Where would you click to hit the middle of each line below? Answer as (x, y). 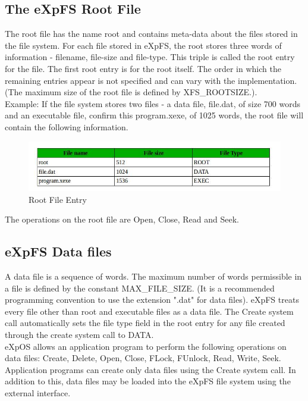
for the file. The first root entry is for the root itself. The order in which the (143, 68)
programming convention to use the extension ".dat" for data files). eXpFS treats (152, 300)
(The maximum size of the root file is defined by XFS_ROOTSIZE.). (131, 92)
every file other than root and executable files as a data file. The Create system (149, 311)
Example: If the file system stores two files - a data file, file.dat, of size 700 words (153, 103)
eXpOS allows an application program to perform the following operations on (146, 346)
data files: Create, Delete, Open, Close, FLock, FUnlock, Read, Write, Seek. (143, 358)
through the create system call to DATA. (79, 334)
